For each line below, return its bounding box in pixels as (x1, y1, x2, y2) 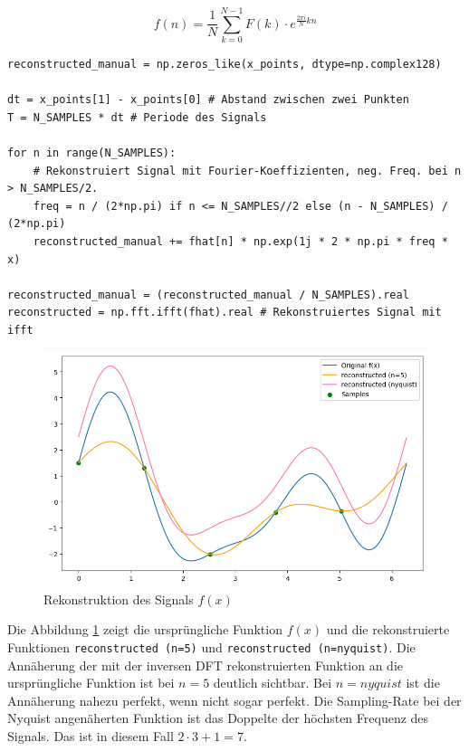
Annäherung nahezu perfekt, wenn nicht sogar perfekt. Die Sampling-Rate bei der (7, 690, 462, 709)
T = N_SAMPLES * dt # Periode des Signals (7, 110, 267, 124)
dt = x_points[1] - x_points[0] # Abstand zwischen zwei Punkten (7, 93, 409, 107)
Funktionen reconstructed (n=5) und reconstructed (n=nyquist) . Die (7, 637, 416, 656)
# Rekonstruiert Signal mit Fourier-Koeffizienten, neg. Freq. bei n (33, 164, 462, 177)
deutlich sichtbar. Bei (213, 673, 332, 692)
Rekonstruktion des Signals (43, 589, 194, 608)
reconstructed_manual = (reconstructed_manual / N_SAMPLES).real (7, 288, 409, 301)
